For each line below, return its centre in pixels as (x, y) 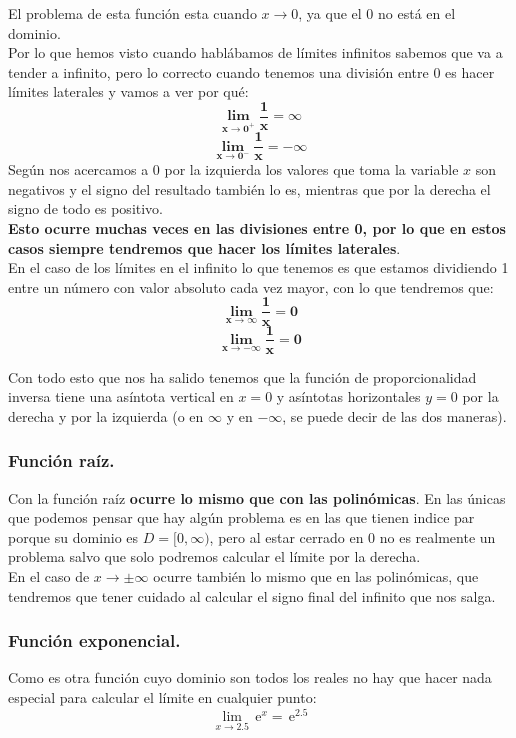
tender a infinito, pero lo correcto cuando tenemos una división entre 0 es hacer (251, 71)
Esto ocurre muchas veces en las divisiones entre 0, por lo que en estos (257, 228)
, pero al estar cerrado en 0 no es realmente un (352, 536)
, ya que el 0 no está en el (377, 13)
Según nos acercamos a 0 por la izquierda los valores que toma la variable (233, 169)
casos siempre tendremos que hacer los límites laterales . (204, 247)
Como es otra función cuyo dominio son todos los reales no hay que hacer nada (250, 677)
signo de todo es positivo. (86, 208)
